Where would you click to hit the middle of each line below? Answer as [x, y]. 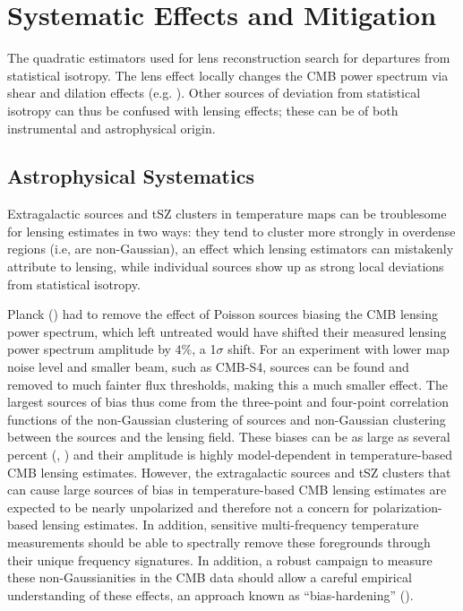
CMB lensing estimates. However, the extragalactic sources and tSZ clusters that [229, 472]
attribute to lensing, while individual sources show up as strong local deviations [226, 267]
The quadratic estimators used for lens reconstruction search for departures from [229, 58]
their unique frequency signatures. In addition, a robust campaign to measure [220, 559]
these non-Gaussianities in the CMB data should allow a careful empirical [210, 577]
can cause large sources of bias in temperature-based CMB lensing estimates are [227, 490]
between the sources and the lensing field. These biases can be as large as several [229, 437]
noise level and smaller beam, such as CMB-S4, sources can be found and [208, 367]
